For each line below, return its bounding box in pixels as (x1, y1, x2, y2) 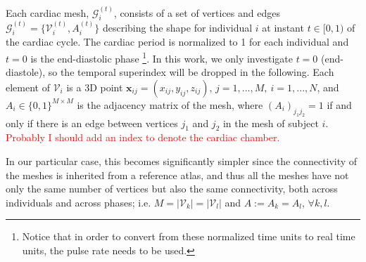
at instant (262, 20, 304, 35)
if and (327, 97, 352, 112)
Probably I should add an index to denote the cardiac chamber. (6, 130, 280, 145)
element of (6, 79, 50, 94)
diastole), (6, 65, 46, 79)
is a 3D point (66, 79, 123, 94)
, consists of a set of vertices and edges (113, 5, 280, 20)
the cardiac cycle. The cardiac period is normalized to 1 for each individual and (6, 34, 349, 49)
